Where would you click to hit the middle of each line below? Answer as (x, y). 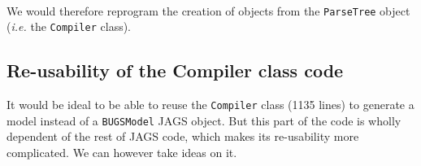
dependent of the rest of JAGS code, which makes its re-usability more (183, 136)
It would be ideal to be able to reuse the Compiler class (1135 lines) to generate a (210, 105)
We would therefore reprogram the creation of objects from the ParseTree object (208, 10)
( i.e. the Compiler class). (69, 26)
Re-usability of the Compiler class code (175, 70)
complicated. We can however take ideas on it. (122, 153)
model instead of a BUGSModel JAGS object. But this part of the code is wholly (204, 120)
